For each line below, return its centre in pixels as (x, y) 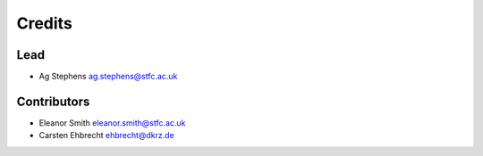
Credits (45, 23)
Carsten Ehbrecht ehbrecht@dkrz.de (106, 135)
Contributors (53, 101)
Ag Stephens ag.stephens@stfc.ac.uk (108, 77)
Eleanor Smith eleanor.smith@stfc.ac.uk (112, 123)
